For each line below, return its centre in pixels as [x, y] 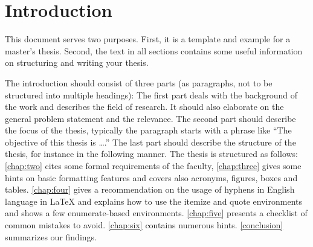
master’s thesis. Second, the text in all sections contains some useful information [154, 50]
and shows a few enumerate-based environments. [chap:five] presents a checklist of [156, 213]
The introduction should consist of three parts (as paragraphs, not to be [139, 82]
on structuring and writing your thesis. [77, 63]
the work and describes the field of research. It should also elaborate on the [144, 107]
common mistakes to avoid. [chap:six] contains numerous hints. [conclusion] [144, 225]
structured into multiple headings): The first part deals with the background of [151, 95]
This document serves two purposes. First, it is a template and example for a [148, 39]
